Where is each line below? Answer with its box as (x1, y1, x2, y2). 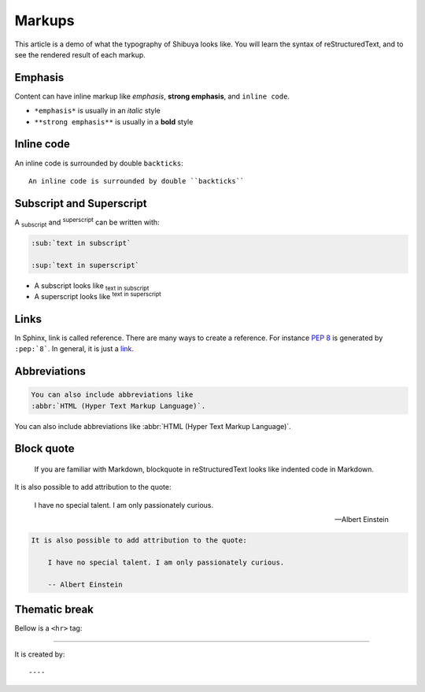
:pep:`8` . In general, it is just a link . (14, 344, 134, 353)
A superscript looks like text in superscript (34, 290, 161, 301)
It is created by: (14, 649, 65, 659)
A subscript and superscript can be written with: (14, 216, 161, 228)
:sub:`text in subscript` (31, 239, 131, 247)
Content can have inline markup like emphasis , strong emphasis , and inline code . (14, 91, 290, 101)
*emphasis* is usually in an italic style (34, 106, 161, 116)
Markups (14, 12, 75, 29)
